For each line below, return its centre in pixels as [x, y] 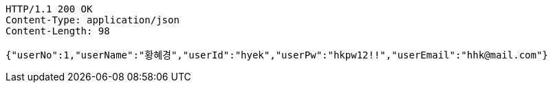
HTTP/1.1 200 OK [49, 9]
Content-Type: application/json [93, 20]
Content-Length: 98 [58, 31]
